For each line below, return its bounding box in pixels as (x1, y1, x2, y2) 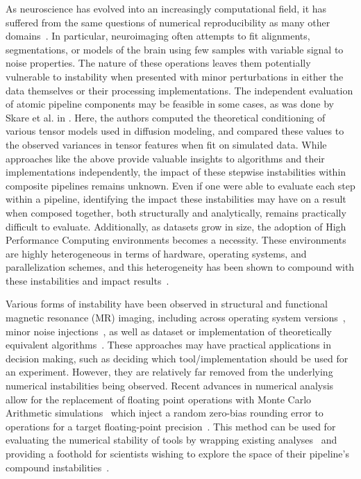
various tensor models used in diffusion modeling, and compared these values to (6, 124, 344, 138)
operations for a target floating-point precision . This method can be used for (6, 419, 336, 433)
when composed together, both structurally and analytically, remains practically (6, 205, 346, 219)
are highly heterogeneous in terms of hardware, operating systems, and (6, 246, 307, 260)
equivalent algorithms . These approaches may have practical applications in (6, 337, 332, 352)
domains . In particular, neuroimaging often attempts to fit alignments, (6, 28, 310, 43)
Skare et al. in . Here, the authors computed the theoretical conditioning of (6, 110, 326, 124)
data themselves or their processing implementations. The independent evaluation (6, 83, 353, 97)
